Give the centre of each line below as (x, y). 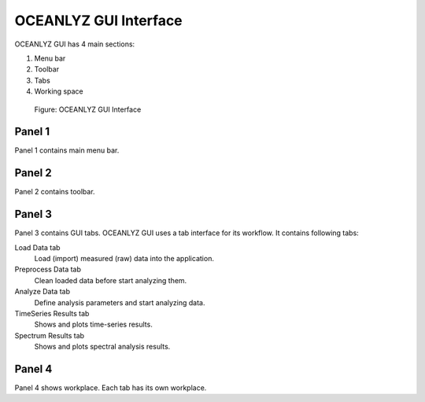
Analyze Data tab (42, 292)
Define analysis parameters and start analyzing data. (120, 302)
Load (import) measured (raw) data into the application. (124, 258)
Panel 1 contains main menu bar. (67, 150)
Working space (59, 91)
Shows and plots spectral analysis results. (102, 347)
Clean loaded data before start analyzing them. (111, 280)
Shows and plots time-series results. (93, 325)
